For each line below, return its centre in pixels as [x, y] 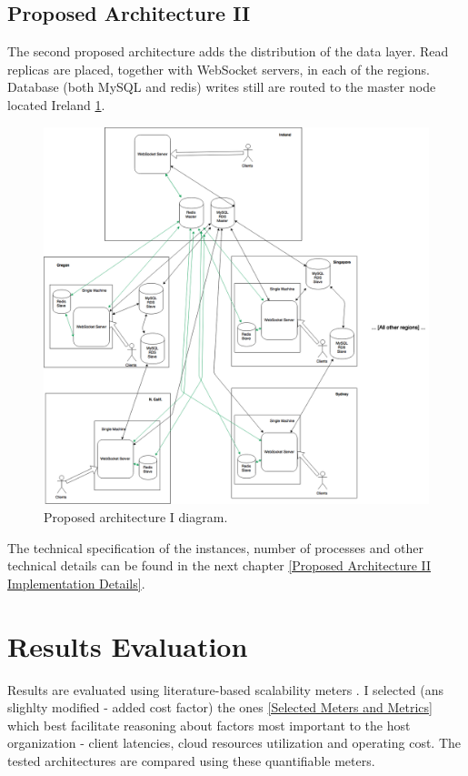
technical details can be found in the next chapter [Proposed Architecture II [219, 565]
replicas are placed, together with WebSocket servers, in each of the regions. [219, 69]
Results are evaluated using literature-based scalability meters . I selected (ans [226, 689]
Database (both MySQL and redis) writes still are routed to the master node [222, 87]
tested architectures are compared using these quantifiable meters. [191, 760]
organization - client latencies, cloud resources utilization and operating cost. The [234, 743]
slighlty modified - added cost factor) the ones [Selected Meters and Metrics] [220, 707]
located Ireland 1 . [56, 104]
